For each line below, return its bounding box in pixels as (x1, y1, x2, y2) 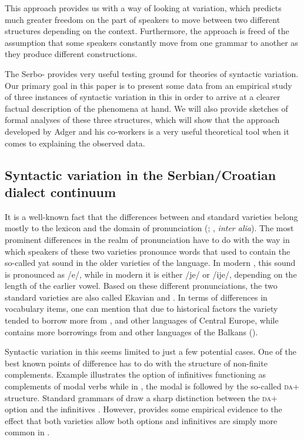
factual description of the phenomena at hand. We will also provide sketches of (5, 102, 288, 114)
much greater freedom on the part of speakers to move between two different (5, 13, 280, 25)
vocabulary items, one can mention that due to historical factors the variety (5, 302, 278, 315)
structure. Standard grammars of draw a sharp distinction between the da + (5, 391, 278, 404)
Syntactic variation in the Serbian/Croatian (5, 165, 276, 184)
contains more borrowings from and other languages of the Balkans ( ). (5, 325, 258, 338)
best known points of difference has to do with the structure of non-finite (5, 356, 268, 369)
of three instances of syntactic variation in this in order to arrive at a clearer (5, 91, 280, 103)
